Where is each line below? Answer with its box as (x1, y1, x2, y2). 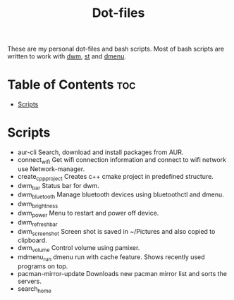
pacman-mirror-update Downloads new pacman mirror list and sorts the (17, 270, 228, 278)
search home (17, 285, 51, 294)
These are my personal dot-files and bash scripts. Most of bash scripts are (7, 44, 224, 54)
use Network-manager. (17, 164, 85, 173)
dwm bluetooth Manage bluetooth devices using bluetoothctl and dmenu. (17, 190, 224, 201)
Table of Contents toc (7, 77, 136, 93)
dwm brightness (17, 199, 58, 210)
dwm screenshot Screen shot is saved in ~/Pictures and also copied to (17, 227, 216, 237)
